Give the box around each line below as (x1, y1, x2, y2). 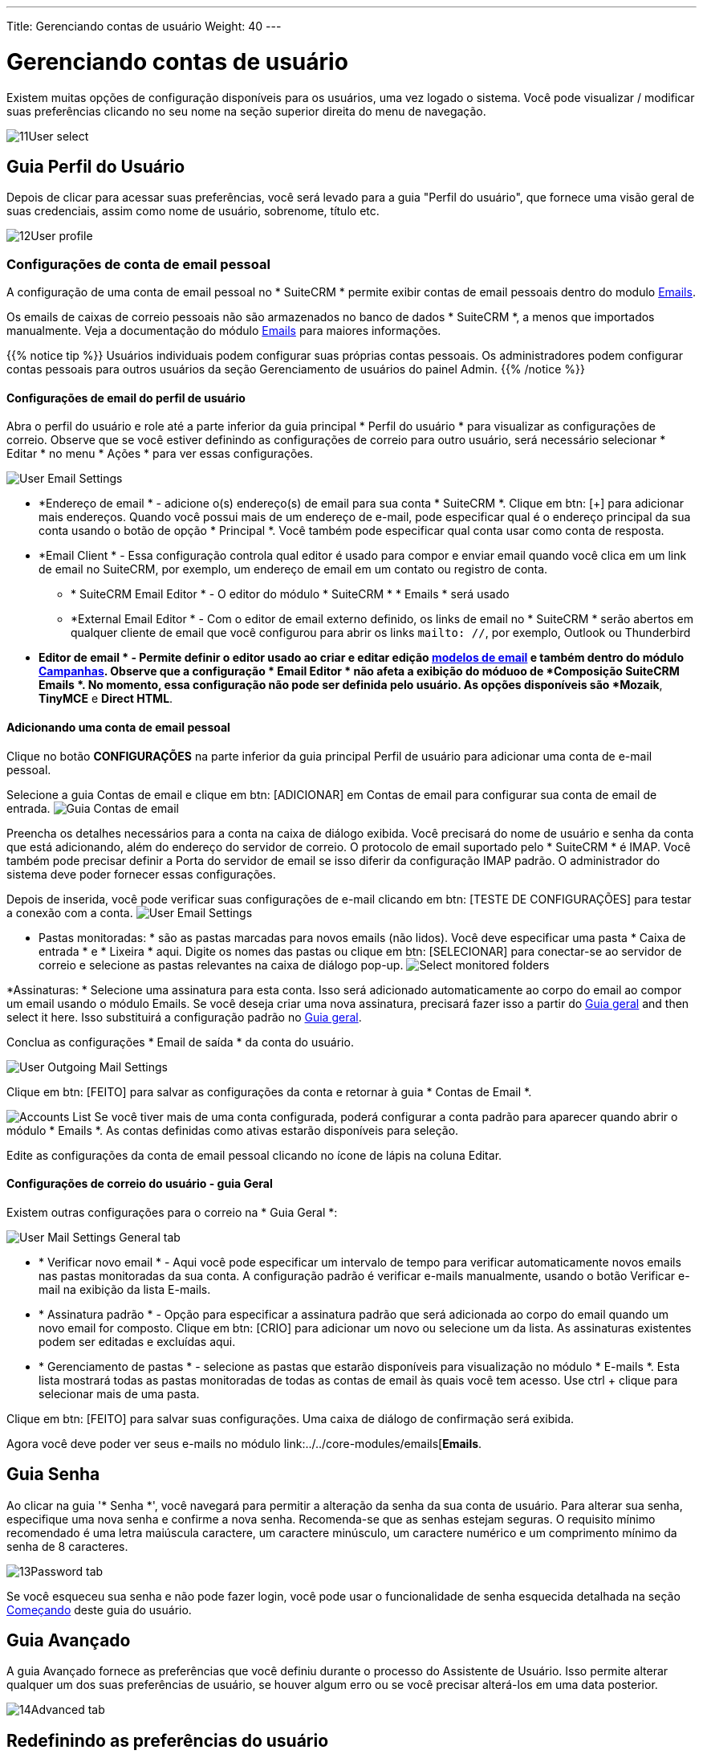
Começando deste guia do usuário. (6, 1602, 192, 1617)
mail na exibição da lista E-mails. (39, 1282, 211, 1296)
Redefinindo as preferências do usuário (6, 1730, 329, 1751)
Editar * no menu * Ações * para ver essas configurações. (6, 447, 313, 461)
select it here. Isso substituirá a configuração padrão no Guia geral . (6, 1010, 362, 1024)
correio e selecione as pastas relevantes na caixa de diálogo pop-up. (39, 957, 404, 972)
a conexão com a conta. (6, 905, 133, 920)
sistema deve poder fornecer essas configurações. (6, 867, 276, 881)
